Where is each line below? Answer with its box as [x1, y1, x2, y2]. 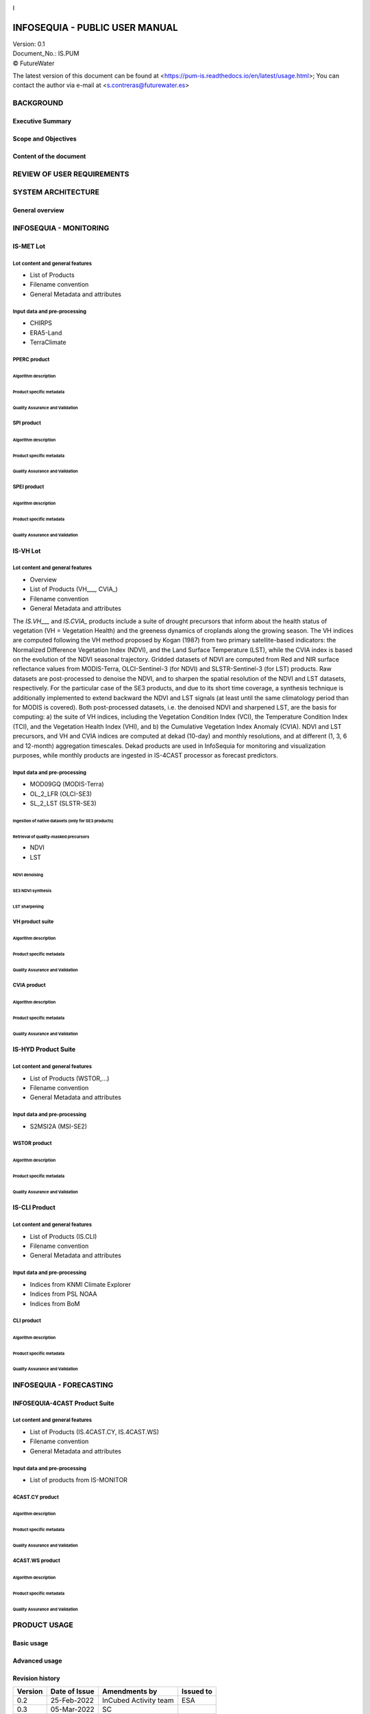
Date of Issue [50, 1687, 95, 1696]
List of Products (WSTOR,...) [29, 1074, 110, 1083]
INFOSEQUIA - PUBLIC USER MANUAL [12, 21, 178, 34]
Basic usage [12, 1639, 49, 1647]
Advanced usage [12, 1656, 62, 1665]
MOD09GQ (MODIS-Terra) [29, 780, 104, 788]
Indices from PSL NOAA [29, 1290, 97, 1299]
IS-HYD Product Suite [12, 1046, 76, 1054]
